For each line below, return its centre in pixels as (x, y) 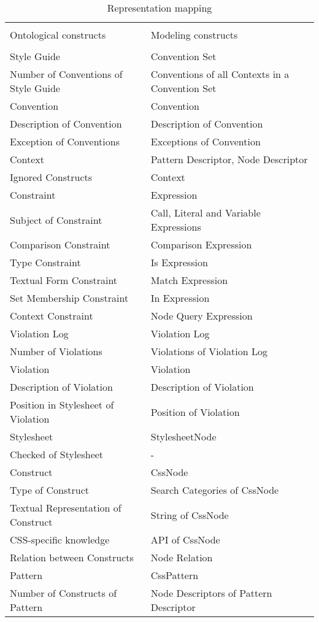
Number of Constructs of (63, 593)
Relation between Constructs (72, 557)
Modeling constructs (194, 35)
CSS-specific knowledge (60, 539)
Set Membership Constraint (69, 298)
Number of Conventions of (66, 74)
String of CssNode (190, 515)
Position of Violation (195, 412)
